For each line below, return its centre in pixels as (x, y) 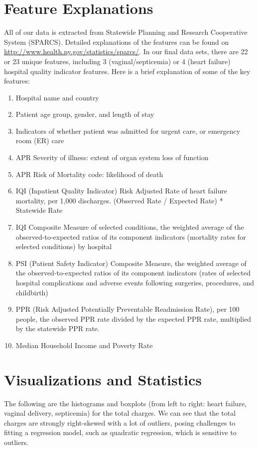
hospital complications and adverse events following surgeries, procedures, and (135, 282)
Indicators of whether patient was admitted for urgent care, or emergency (128, 131)
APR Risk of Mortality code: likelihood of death (89, 174)
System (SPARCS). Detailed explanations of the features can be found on (117, 42)
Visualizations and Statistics (103, 379)
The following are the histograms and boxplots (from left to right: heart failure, (126, 403)
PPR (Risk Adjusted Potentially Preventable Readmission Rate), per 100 (128, 309)
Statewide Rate (39, 210)
